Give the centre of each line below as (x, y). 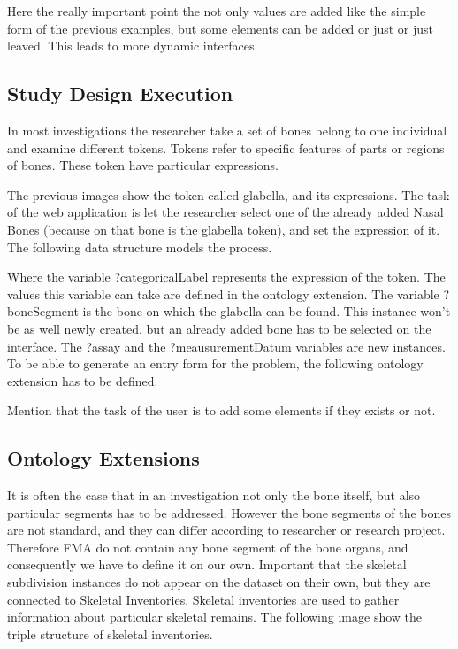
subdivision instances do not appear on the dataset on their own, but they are (219, 582)
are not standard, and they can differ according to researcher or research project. (226, 530)
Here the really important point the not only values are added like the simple (217, 11)
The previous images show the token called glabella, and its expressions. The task (229, 194)
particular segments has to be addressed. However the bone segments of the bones (229, 512)
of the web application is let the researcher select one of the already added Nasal (225, 212)
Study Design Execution (120, 93)
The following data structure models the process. (140, 247)
